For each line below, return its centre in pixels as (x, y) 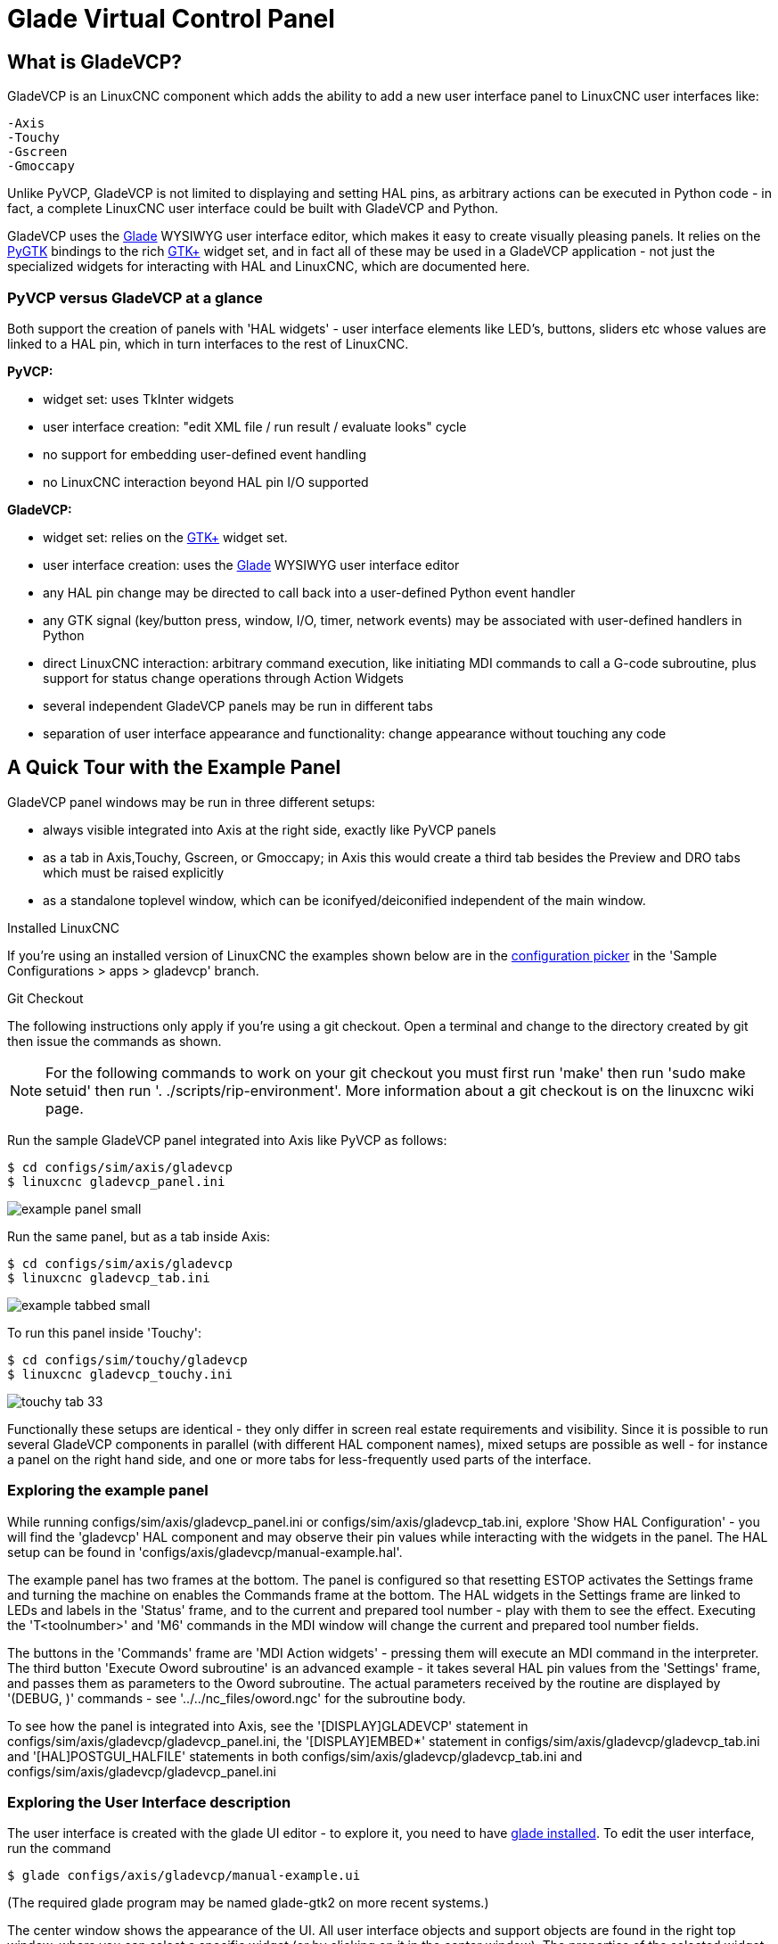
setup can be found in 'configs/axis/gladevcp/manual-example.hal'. (205, 1552)
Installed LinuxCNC (63, 927)
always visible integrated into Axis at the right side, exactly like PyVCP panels (270, 829)
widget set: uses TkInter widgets (139, 399)
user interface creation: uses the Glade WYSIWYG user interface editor (251, 564)
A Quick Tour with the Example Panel (174, 768)
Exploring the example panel (108, 1491)
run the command (59, 1849)
